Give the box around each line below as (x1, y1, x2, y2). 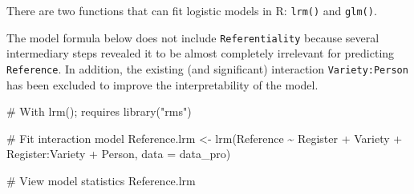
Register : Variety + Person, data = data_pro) (6, 145, 231, 162)
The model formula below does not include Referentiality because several (6, 29, 379, 46)
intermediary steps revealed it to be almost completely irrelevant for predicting (6, 45, 395, 61)
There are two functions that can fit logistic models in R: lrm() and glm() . (6, 2, 377, 18)
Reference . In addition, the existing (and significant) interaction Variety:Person (6, 60, 408, 77)
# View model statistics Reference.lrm (6, 172, 196, 188)
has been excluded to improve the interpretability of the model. (6, 76, 319, 93)
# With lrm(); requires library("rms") (6, 103, 192, 120)
